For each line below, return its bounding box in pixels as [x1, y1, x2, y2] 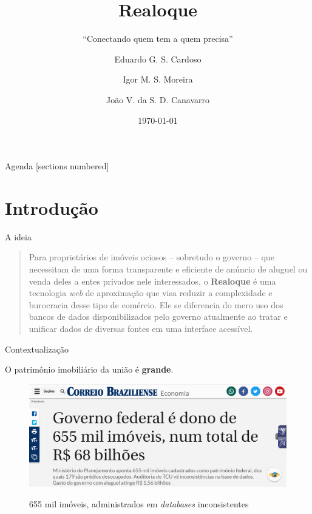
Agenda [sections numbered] [5, 160, 109, 172]
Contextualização [5, 342, 69, 355]
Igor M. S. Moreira [123, 73, 193, 86]
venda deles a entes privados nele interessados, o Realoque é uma [29, 274, 276, 287]
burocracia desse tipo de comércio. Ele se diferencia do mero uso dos [29, 298, 283, 311]
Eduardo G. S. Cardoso [114, 52, 202, 65]
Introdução [5, 195, 98, 220]
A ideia [5, 230, 32, 243]
